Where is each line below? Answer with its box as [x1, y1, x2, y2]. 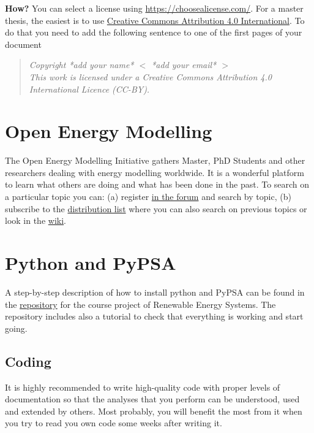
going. [5, 321, 28, 334]
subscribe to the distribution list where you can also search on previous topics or [5, 202, 307, 215]
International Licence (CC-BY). [29, 82, 150, 95]
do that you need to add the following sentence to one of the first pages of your [5, 26, 302, 39]
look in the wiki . [5, 214, 66, 227]
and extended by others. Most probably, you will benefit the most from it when [5, 404, 302, 417]
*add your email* [151, 58, 217, 71]
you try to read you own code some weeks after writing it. [5, 416, 222, 429]
